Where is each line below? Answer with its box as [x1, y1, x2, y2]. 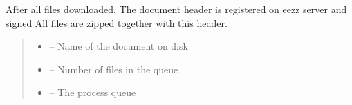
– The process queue [49, 85, 136, 99]
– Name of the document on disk [49, 39, 188, 53]
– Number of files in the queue [49, 61, 178, 76]
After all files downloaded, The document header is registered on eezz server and [6, 2, 347, 16]
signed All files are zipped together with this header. [6, 15, 228, 30]
